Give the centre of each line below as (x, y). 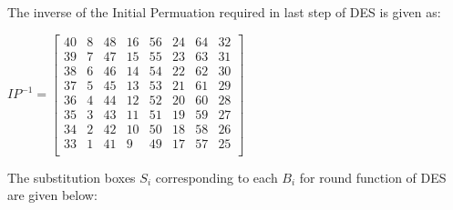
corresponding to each (216, 177)
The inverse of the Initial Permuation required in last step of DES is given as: (224, 12)
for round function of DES (373, 177)
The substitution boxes (72, 177)
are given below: (52, 195)
